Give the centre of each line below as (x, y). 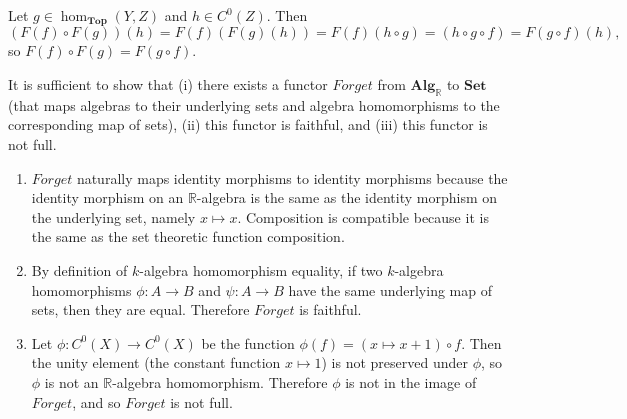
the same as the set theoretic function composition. (188, 236)
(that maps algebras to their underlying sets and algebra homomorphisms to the (254, 104)
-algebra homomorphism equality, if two (261, 270)
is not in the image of (411, 381)
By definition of (79, 270)
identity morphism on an (107, 197)
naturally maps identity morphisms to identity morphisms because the (292, 177)
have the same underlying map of (390, 289)
